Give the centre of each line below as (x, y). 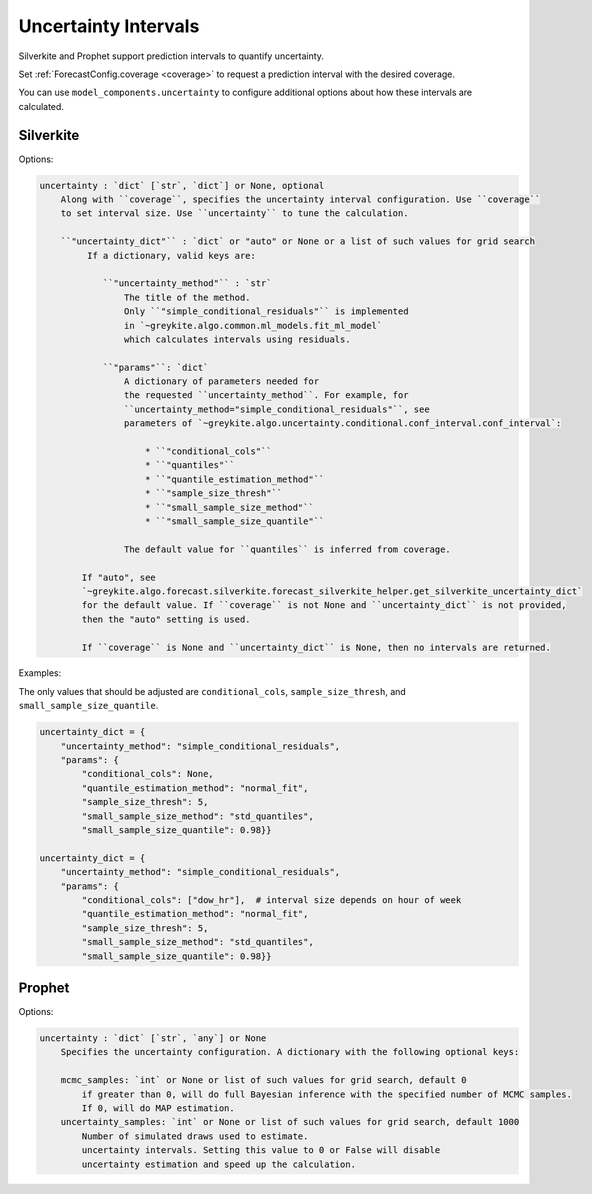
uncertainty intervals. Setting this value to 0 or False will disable (261, 1150)
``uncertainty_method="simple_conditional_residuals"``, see (276, 409)
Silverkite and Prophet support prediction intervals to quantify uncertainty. (171, 56)
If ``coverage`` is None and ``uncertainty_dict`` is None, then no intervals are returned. (316, 647)
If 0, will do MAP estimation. (158, 1108)
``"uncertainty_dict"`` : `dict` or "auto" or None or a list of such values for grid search (297, 241)
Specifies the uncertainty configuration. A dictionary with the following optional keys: (290, 1052)
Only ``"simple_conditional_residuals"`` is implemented (266, 311)
